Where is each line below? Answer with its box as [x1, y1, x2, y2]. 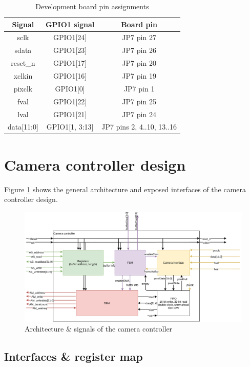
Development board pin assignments [35, 1, 149, 11]
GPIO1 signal [45, 19, 95, 29]
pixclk [13, 83, 33, 94]
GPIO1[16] [53, 70, 87, 81]
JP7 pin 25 [122, 96, 156, 106]
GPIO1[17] [53, 58, 87, 68]
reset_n [11, 58, 35, 68]
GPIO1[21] [53, 108, 87, 119]
